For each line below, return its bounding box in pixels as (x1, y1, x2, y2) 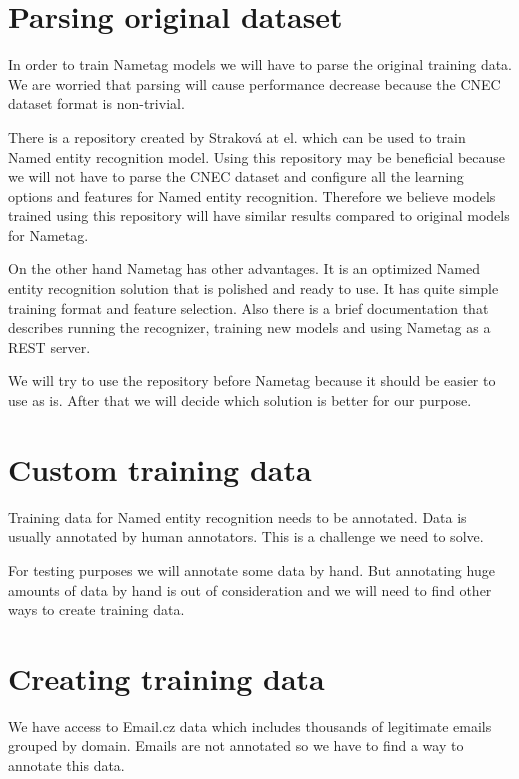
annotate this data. (8, 755, 125, 776)
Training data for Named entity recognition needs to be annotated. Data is (8, 506, 467, 527)
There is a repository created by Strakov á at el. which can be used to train (8, 126, 466, 147)
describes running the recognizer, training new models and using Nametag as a (8, 317, 491, 338)
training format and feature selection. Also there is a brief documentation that (8, 297, 489, 318)
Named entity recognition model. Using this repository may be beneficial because (8, 146, 506, 167)
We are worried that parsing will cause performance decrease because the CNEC (8, 73, 501, 94)
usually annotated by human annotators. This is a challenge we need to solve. (8, 526, 484, 547)
